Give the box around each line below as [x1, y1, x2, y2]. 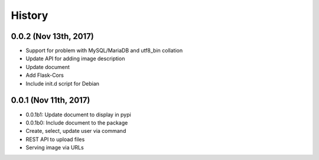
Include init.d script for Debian [25, 80, 100, 87]
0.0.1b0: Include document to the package [25, 119, 128, 126]
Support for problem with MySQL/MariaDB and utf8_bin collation [25, 47, 183, 54]
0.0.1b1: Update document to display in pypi [25, 111, 131, 118]
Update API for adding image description [25, 55, 125, 62]
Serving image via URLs [25, 144, 84, 151]
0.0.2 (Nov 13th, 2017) [11, 31, 95, 41]
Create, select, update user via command [25, 128, 126, 135]
